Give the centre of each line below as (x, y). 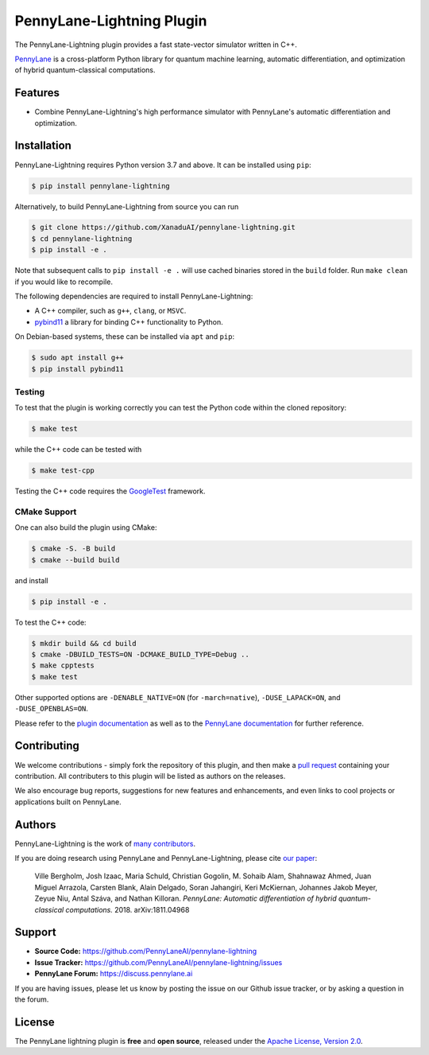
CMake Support (46, 512)
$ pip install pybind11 (78, 369)
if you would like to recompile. (64, 282)
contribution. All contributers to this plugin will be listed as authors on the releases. (150, 776)
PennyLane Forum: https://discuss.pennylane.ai (114, 974)
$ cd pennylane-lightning (82, 238)
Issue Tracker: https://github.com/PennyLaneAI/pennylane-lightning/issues (158, 962)
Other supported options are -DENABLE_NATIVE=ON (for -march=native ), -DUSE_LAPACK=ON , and (178, 697)
